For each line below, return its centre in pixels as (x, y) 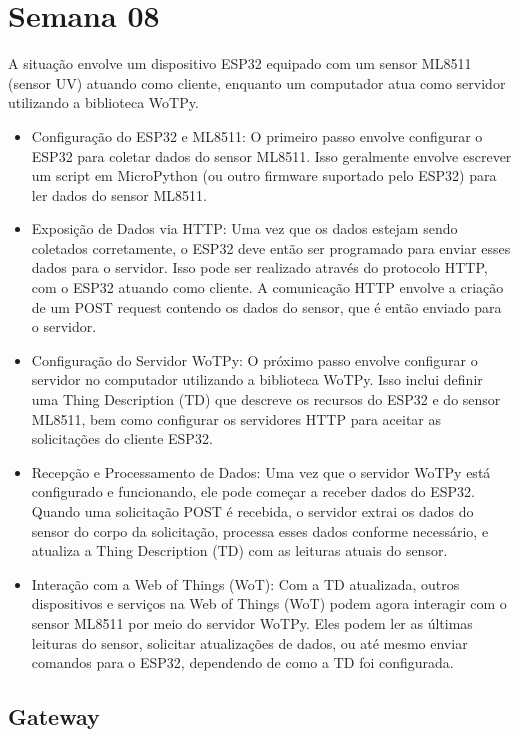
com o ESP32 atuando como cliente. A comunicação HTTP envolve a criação (267, 287)
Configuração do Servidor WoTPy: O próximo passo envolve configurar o (254, 359)
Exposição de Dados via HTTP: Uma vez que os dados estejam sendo (244, 228)
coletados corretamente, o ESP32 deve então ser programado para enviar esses (271, 247)
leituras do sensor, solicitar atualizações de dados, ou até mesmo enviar (249, 642)
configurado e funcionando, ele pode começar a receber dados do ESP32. (253, 491)
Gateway (54, 716)
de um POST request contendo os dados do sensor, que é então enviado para (266, 306)
